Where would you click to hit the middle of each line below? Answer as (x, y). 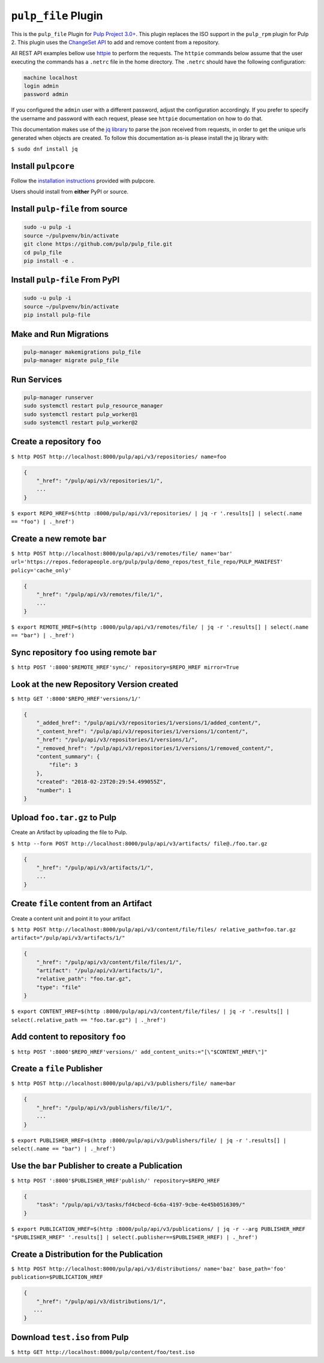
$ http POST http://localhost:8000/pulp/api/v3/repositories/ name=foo (119, 457)
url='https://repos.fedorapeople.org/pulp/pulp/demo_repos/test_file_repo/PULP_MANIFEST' (147, 562)
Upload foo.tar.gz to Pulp (64, 817)
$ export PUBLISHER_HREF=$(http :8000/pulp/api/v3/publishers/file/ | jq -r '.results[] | (149, 1140)
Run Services (37, 379)
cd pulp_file (43, 252)
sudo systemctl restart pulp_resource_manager (93, 406)
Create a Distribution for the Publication (87, 1254)
